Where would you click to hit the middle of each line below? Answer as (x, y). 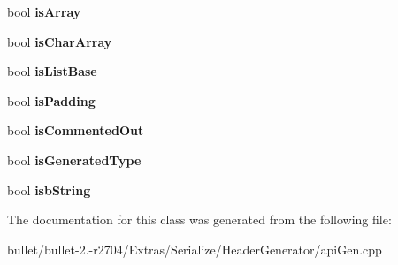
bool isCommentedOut (76, 130)
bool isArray (44, 11)
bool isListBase (52, 71)
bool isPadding (51, 100)
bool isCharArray (60, 41)
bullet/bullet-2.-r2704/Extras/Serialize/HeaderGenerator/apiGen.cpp (195, 249)
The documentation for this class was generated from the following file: (199, 220)
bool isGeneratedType (74, 159)
